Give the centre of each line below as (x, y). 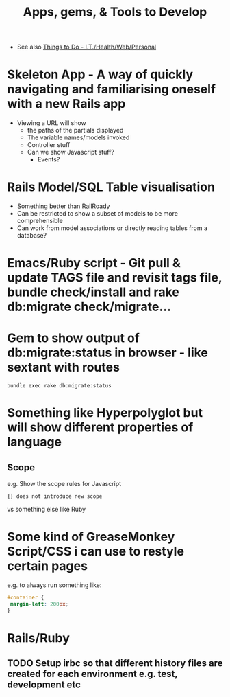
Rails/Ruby (39, 638)
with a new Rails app (66, 104)
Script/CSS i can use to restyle (96, 552)
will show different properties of (100, 427)
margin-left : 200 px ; (39, 604)
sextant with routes (63, 367)
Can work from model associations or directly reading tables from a (112, 228)
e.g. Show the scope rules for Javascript (64, 484)
